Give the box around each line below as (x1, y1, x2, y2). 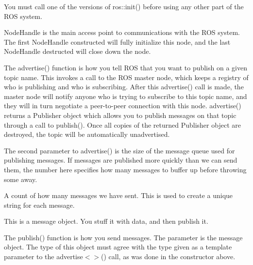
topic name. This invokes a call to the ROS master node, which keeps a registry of (4, 72, 249, 82)
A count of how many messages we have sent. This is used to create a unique (4, 190, 233, 200)
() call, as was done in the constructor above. (101, 251, 236, 262)
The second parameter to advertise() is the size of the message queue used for (4, 145, 235, 155)
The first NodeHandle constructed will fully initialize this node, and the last (4, 36, 231, 47)
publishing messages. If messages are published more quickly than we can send (4, 155, 237, 165)
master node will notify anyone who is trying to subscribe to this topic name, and (4, 91, 247, 101)
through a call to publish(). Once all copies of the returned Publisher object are (4, 119, 241, 130)
